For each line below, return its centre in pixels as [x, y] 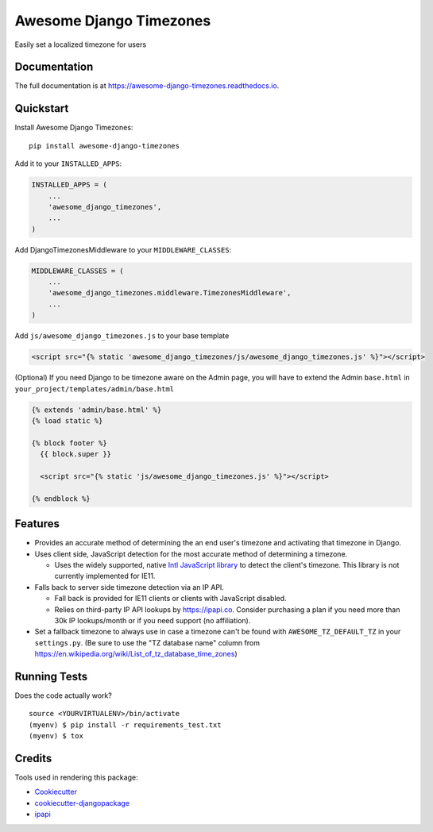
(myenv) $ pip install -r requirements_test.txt [125, 725]
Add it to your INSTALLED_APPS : [68, 164]
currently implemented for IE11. [105, 576]
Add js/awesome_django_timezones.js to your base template [122, 336]
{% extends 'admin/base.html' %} [97, 410]
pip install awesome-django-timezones [104, 146]
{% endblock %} [61, 499]
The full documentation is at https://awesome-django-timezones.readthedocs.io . [147, 86]
